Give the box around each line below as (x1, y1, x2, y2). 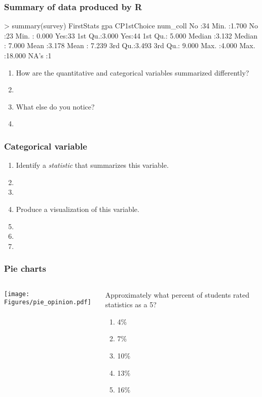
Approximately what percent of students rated (105, 289, 249, 300)
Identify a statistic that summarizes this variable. (16, 160, 169, 170)
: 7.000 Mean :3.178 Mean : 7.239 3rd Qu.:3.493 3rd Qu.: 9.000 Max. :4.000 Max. (4, 40, 255, 51)
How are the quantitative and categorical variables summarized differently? (16, 67, 249, 78)
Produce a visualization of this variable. (16, 203, 139, 214)
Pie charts (4, 262, 46, 275)
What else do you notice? (16, 101, 95, 112)
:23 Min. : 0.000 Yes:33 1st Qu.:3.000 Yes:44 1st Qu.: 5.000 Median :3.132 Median (4, 30, 258, 41)
